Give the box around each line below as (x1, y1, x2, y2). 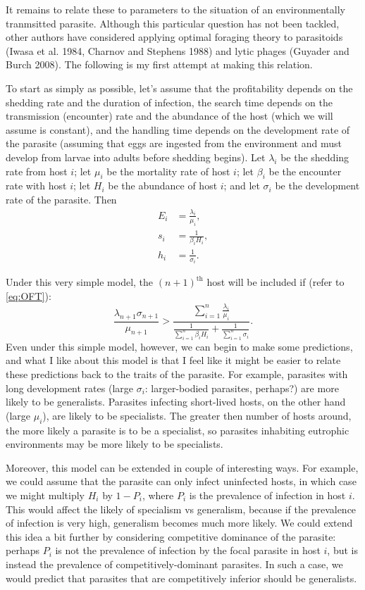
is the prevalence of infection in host (189, 488, 346, 503)
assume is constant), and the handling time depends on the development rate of (6, 122, 350, 137)
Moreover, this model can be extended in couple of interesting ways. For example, (6, 460, 359, 475)
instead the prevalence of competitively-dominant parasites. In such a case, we (6, 556, 343, 571)
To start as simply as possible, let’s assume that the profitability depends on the (6, 80, 353, 95)
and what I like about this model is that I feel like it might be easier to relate (6, 353, 341, 368)
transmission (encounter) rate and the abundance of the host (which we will (6, 108, 333, 123)
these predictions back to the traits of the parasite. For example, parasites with (6, 367, 348, 382)
